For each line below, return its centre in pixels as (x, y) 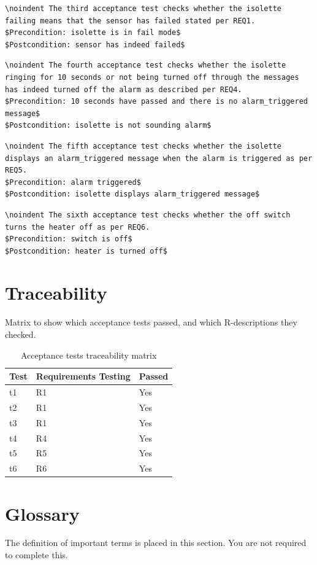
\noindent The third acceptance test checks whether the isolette (143, 9)
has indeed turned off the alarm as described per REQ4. (124, 89)
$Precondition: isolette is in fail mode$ (93, 33)
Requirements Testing (83, 376)
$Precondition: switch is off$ (69, 239)
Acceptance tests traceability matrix (89, 355)
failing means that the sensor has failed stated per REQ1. (130, 21)
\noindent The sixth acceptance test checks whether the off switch (148, 215)
